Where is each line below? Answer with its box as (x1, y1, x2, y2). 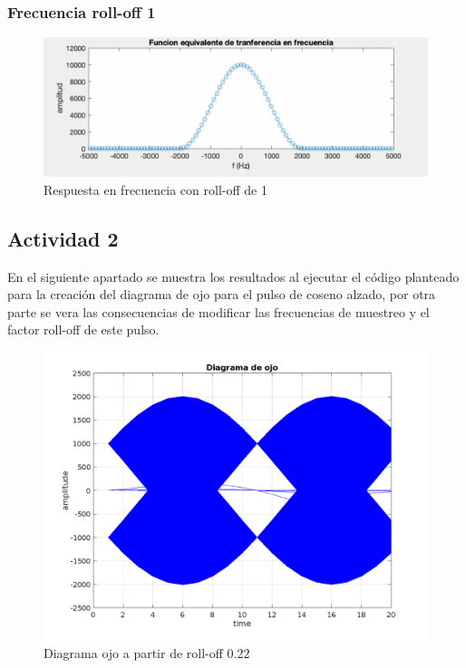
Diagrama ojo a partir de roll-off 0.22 (44, 643, 250, 662)
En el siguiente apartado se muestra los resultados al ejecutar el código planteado (7, 266, 460, 286)
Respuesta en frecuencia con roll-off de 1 (44, 179, 267, 198)
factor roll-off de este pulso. (7, 320, 160, 339)
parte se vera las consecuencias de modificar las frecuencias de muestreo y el (7, 302, 430, 321)
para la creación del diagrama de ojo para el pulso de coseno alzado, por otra (7, 285, 436, 304)
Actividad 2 (7, 224, 119, 252)
